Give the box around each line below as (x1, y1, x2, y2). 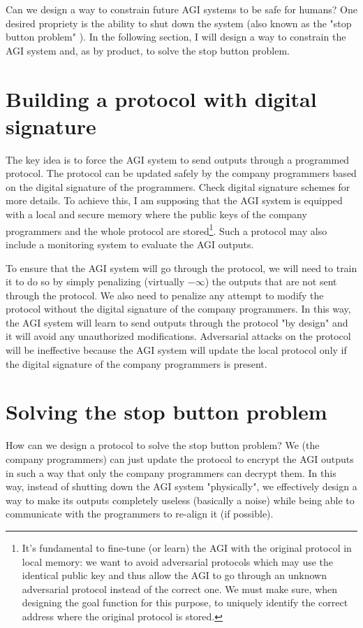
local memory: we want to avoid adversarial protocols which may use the (22, 554, 334, 569)
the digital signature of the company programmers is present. (6, 356, 267, 371)
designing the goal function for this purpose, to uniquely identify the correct (22, 595, 348, 610)
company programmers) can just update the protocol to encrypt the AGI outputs (6, 451, 354, 466)
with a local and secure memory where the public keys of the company (6, 207, 307, 222)
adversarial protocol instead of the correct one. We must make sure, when (22, 581, 338, 596)
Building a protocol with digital (6, 84, 317, 113)
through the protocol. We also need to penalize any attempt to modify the (6, 287, 324, 302)
